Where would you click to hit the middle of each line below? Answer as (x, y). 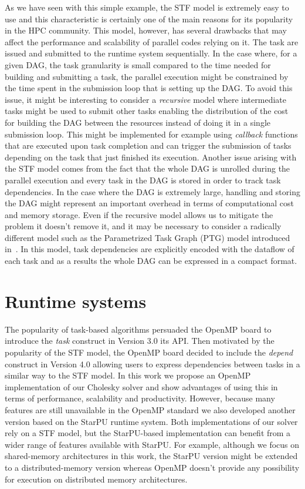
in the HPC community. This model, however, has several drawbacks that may (146, 30)
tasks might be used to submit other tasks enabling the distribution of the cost (147, 111)
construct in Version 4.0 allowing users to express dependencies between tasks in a (152, 364)
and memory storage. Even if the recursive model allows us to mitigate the (139, 214)
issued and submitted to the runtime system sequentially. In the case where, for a (151, 53)
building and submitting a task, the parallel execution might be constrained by (147, 76)
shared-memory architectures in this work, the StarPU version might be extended (151, 456)
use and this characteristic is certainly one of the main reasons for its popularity (149, 19)
